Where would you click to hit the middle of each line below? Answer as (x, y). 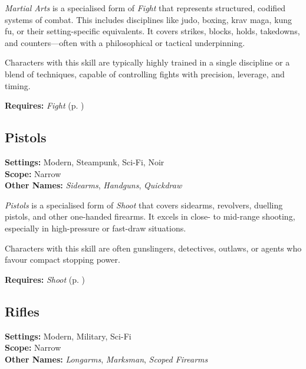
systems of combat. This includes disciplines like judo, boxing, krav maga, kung (149, 19)
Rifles (22, 311)
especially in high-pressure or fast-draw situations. (96, 228)
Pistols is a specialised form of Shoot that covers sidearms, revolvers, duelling (144, 205)
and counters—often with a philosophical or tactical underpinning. (125, 42)
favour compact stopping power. (62, 259)
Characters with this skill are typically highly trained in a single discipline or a (147, 62)
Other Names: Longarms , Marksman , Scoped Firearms (106, 359)
